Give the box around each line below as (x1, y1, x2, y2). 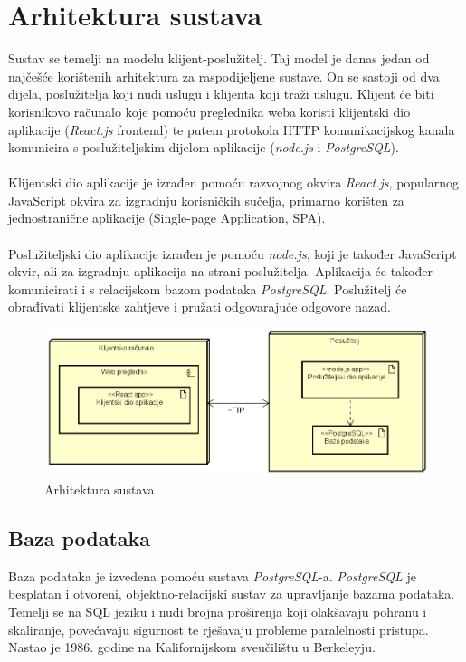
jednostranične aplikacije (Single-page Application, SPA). (8, 208, 326, 227)
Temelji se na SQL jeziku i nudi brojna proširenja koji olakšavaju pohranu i (8, 602, 427, 621)
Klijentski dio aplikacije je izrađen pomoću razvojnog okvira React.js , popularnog (8, 173, 460, 192)
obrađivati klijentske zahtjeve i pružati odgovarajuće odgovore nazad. (8, 297, 391, 316)
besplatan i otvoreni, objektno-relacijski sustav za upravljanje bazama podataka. (8, 584, 455, 603)
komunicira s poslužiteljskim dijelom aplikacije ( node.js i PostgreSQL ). (8, 138, 399, 157)
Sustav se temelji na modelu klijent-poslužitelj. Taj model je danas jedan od (8, 49, 430, 68)
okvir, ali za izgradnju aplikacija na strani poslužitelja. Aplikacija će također (8, 262, 433, 281)
